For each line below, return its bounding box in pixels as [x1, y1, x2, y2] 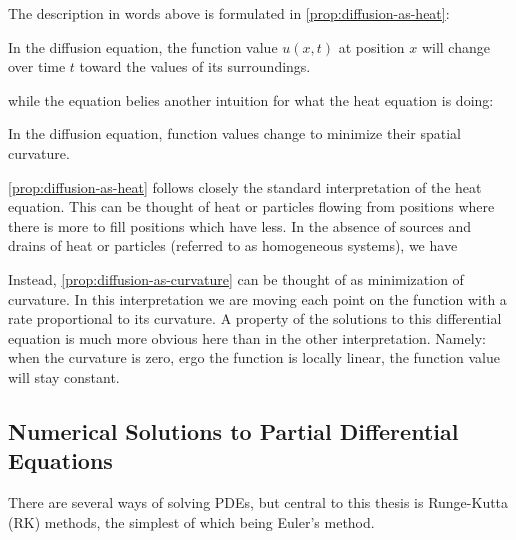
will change [421, 36, 490, 57]
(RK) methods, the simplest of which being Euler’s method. [8, 511, 375, 532]
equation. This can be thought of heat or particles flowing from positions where [8, 196, 495, 217]
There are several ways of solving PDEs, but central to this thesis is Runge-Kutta [8, 492, 509, 513]
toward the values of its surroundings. [79, 56, 311, 77]
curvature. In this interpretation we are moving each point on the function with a [8, 288, 507, 309]
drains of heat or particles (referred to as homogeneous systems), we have [8, 235, 458, 256]
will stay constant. [8, 366, 120, 387]
